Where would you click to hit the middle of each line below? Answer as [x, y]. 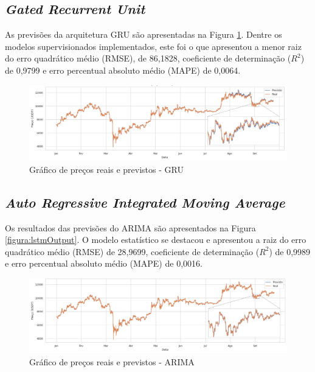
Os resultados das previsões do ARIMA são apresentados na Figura [130, 227]
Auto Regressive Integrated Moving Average [145, 202]
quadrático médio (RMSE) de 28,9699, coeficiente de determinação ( [132, 251]
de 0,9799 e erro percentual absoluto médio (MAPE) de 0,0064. [123, 70]
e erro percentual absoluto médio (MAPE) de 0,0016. [104, 263]
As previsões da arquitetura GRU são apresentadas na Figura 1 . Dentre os [144, 34]
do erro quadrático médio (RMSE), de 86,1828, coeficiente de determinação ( [148, 58]
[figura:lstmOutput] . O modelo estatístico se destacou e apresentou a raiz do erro [156, 240]
